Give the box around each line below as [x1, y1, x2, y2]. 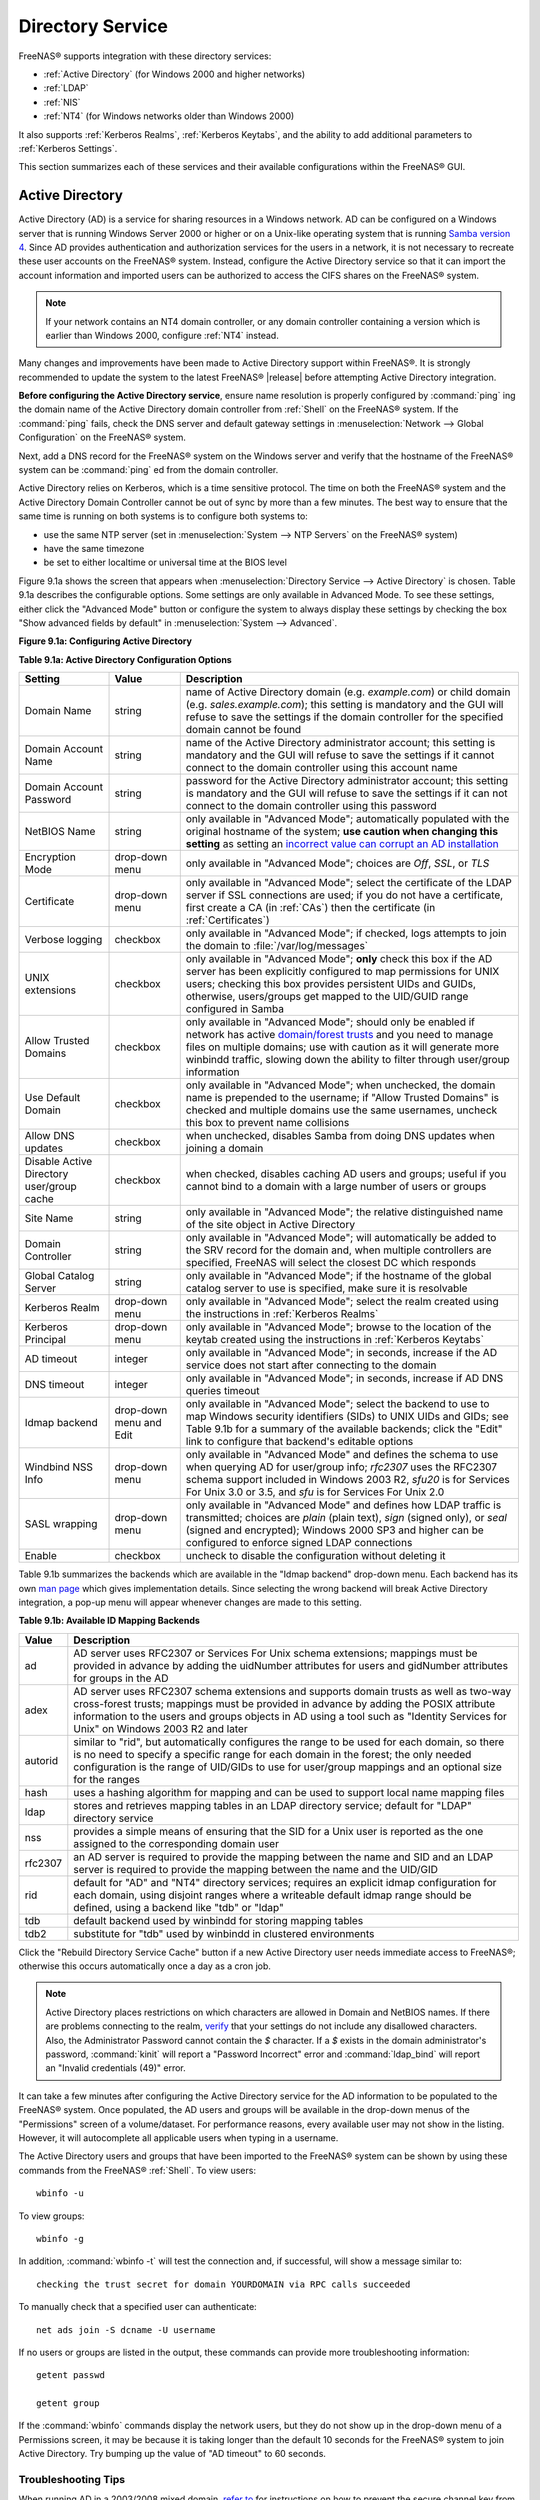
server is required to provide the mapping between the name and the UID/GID [73, 1862, 439, 1876]
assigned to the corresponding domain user [73, 1836, 280, 1850]
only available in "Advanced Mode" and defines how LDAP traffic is [185, 1498, 502, 1512]
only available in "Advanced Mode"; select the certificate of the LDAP [185, 876, 512, 890]
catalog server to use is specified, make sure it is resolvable [185, 1281, 468, 1295]
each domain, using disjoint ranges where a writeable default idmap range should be [73, 1888, 472, 1902]
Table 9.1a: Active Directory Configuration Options [18, 653, 232, 665]
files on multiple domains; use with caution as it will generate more [185, 1040, 500, 1054]
